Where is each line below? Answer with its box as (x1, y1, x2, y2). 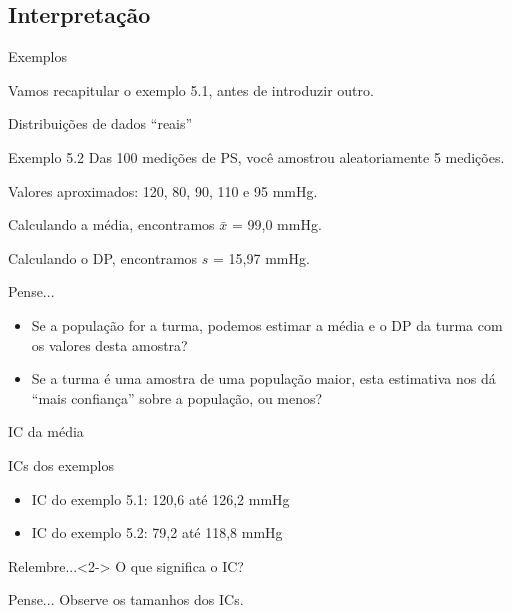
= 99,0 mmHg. (231, 214, 322, 235)
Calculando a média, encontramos (8, 214, 215, 235)
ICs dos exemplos (8, 454, 114, 475)
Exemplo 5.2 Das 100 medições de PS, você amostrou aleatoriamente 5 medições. (8, 146, 505, 167)
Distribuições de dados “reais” (8, 113, 193, 134)
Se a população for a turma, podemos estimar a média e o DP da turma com (31, 314, 503, 335)
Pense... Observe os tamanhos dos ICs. (8, 589, 244, 610)
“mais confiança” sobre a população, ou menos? (31, 387, 323, 408)
